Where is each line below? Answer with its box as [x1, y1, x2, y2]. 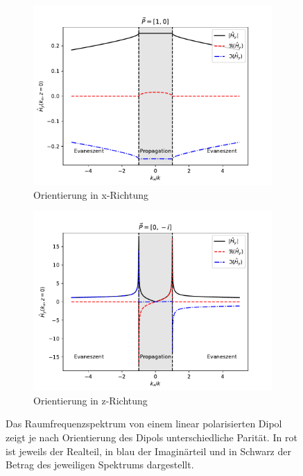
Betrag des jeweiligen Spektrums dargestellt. [6, 457, 194, 472]
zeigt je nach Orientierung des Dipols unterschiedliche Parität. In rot [6, 429, 297, 444]
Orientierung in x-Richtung [33, 187, 148, 202]
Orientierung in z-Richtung [33, 393, 148, 407]
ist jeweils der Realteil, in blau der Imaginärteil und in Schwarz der [6, 443, 291, 458]
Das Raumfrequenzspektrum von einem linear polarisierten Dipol [6, 416, 282, 431]
